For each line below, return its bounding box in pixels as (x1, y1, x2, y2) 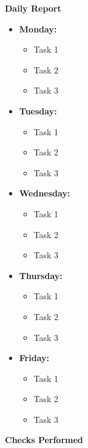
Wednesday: (19, 187, 70, 200)
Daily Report (5, 2, 61, 14)
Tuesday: (19, 104, 57, 117)
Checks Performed (5, 433, 83, 446)
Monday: (19, 22, 57, 35)
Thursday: (19, 269, 63, 282)
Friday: (19, 351, 49, 364)
